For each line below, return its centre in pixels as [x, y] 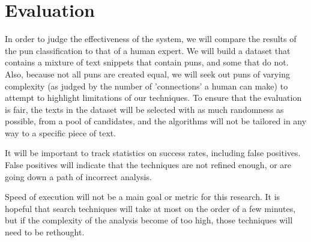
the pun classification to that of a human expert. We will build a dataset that [148, 50]
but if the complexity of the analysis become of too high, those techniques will [149, 220]
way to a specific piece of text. [61, 132]
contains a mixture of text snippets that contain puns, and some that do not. [147, 62]
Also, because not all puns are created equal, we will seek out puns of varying [147, 74]
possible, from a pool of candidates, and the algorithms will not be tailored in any [156, 121]
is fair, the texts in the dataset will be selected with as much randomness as [144, 109]
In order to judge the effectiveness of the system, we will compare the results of [151, 39]
